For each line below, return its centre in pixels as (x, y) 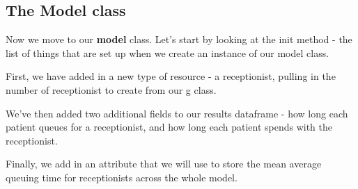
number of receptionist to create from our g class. (111, 89)
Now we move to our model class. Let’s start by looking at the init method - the (179, 39)
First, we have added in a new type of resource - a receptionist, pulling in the (171, 76)
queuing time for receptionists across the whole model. (122, 177)
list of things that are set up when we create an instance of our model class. (168, 52)
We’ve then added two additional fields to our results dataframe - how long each (177, 113)
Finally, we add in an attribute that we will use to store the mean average (164, 164)
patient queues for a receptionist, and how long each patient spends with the (169, 127)
